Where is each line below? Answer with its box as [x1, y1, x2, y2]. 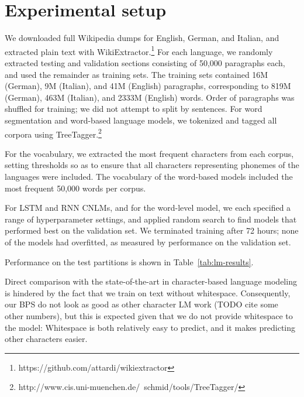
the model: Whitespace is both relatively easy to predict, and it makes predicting [5, 321, 296, 333]
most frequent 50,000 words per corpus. [5, 182, 146, 194]
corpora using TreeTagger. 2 [5, 126, 102, 140]
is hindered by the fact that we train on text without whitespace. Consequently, [5, 286, 291, 299]
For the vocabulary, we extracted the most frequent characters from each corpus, [5, 147, 294, 159]
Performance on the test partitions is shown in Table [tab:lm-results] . [5, 255, 254, 268]
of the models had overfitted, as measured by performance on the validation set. [5, 235, 291, 248]
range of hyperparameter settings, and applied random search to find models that [5, 213, 297, 225]
